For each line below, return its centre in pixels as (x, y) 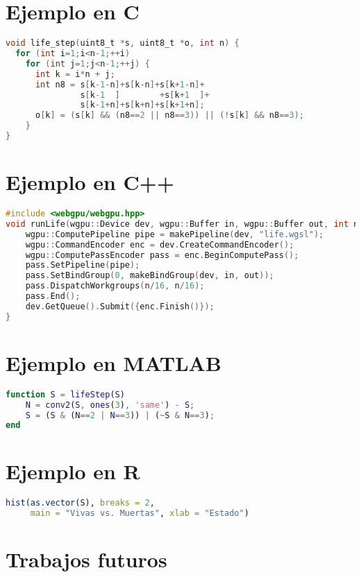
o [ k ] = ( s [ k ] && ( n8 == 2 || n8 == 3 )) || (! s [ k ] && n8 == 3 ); (169, 115)
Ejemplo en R (73, 471)
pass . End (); (53, 296)
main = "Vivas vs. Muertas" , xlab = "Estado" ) (140, 514)
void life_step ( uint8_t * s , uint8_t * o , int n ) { (123, 43)
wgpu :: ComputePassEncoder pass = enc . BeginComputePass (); (162, 255)
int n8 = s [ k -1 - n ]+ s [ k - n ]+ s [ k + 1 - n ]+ (120, 84)
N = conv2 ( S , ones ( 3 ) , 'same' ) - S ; (110, 405)
